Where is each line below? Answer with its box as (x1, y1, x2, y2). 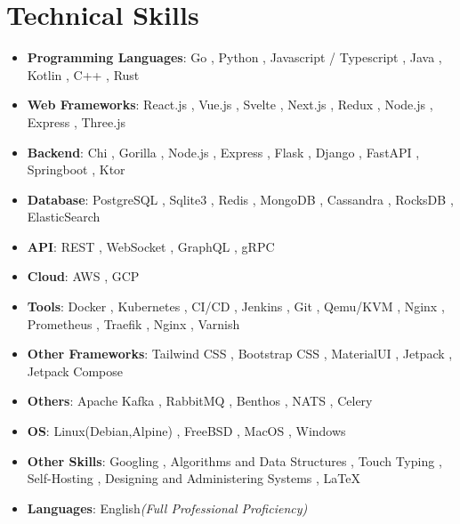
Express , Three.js (27, 112, 125, 131)
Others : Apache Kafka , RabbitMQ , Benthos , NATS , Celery (27, 391, 373, 410)
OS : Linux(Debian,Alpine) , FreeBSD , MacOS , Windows (27, 422, 346, 440)
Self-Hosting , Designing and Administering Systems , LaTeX (27, 469, 360, 488)
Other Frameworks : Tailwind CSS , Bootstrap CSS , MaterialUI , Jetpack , (27, 344, 453, 363)
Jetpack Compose (27, 361, 123, 380)
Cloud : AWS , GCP (27, 267, 140, 286)
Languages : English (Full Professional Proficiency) (27, 498, 308, 517)
